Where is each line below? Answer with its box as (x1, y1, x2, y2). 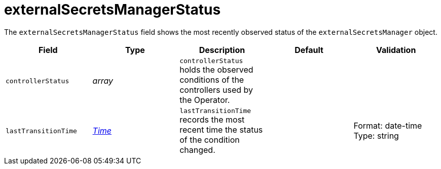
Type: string (353, 131, 399, 141)
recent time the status (179, 124, 263, 135)
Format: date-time (353, 121, 422, 131)
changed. (179, 144, 215, 155)
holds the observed (179, 64, 253, 75)
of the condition (179, 134, 240, 145)
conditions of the (179, 74, 244, 85)
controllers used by (179, 84, 253, 95)
